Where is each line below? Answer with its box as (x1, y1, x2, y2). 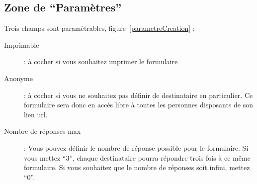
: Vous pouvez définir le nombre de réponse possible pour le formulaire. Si (24, 142, 249, 153)
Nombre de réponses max (4, 126, 81, 136)
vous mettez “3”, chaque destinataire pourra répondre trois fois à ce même (24, 152, 251, 163)
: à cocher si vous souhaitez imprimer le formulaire (24, 56, 178, 67)
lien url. (24, 109, 48, 119)
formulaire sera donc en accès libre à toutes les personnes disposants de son (24, 99, 253, 110)
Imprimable (4, 39, 39, 50)
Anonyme (4, 73, 33, 83)
